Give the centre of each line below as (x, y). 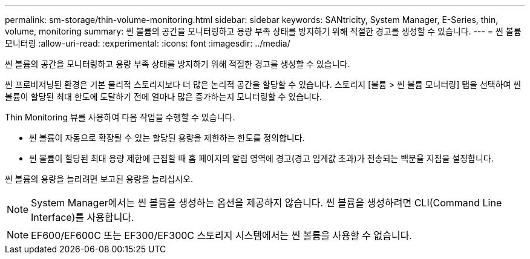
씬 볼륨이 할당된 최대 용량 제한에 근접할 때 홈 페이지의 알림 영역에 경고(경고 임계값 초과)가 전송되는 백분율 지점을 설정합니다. (261, 158)
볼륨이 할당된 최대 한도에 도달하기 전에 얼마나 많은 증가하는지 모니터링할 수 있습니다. (163, 97)
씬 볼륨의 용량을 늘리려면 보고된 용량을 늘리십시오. (99, 179)
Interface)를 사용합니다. (83, 217)
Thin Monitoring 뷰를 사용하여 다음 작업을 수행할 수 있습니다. (120, 117)
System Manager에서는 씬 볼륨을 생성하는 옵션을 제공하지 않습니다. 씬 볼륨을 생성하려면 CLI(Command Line (267, 203)
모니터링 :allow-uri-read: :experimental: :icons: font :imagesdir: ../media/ (148, 43)
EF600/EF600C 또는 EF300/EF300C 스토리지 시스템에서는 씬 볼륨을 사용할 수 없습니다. (221, 235)
